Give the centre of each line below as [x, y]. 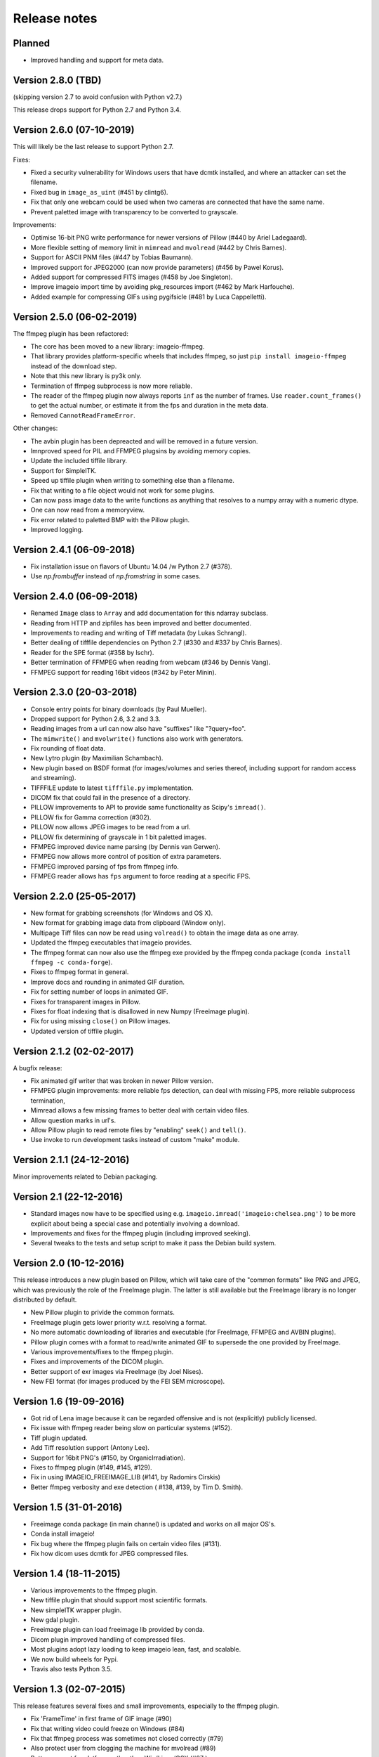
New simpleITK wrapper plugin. [76, 1610]
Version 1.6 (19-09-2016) [69, 1401]
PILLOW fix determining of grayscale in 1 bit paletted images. [119, 837]
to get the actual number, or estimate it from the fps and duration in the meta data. [149, 406]
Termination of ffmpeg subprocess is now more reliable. [112, 386]
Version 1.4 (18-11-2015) [67, 1573]
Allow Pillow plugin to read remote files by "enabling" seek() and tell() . [138, 1130]
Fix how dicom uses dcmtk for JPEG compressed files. [109, 1553]
